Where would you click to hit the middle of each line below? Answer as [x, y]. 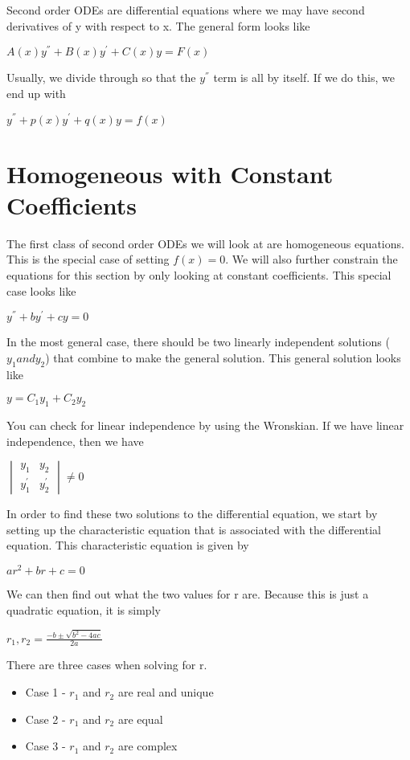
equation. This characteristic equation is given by [128, 545]
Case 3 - [45, 746]
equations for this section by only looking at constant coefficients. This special [199, 275]
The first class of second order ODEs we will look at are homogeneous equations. [205, 243]
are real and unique [166, 692]
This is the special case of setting [88, 259]
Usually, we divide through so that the [101, 78]
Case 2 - [45, 719]
